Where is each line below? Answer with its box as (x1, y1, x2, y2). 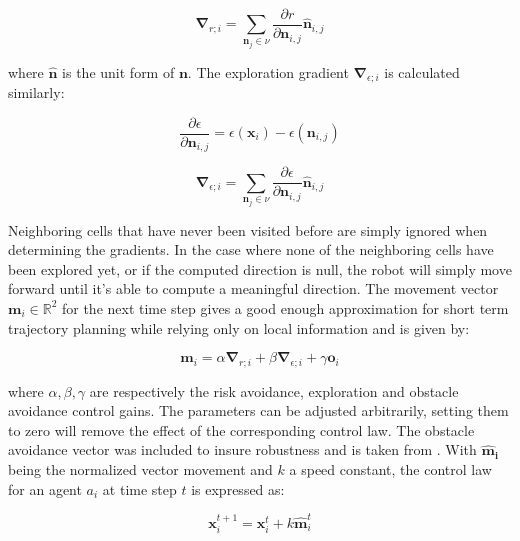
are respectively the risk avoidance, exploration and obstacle (89, 380, 459, 401)
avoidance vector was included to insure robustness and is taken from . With (8, 439, 477, 460)
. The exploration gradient (187, 61, 349, 82)
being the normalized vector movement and (8, 458, 273, 479)
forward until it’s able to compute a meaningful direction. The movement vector (8, 278, 499, 299)
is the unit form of (62, 61, 175, 82)
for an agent (8, 478, 82, 499)
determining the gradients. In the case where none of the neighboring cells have (8, 239, 494, 260)
